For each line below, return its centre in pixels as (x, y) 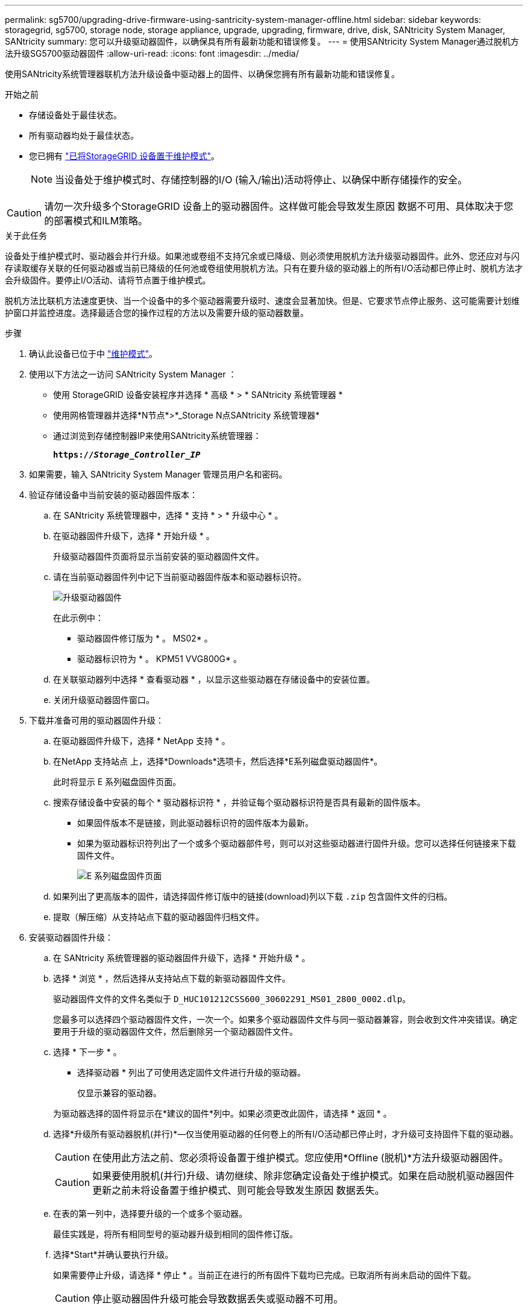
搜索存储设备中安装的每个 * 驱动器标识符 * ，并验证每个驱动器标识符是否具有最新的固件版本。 (239, 802)
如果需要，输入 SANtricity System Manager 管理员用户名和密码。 (158, 474)
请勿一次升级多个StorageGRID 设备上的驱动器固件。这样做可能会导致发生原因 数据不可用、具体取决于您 (279, 206)
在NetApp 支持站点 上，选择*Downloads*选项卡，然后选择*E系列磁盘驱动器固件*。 (218, 761)
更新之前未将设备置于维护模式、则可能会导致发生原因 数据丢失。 (238, 1190)
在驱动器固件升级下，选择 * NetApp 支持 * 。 (142, 741)
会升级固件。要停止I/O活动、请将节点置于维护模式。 (108, 280)
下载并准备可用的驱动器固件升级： (96, 720)
